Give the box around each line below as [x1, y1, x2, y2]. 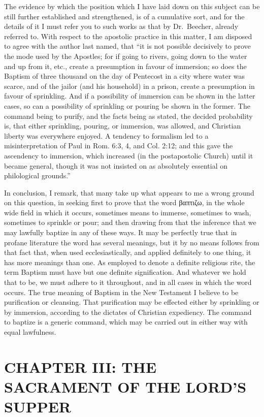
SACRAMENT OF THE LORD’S [4, 376, 247, 397]
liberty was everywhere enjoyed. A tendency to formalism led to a [4, 130, 209, 141]
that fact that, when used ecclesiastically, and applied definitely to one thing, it [4, 247, 251, 258]
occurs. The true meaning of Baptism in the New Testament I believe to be [4, 286, 239, 297]
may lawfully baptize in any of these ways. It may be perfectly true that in [4, 227, 237, 238]
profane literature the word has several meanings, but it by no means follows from [4, 237, 259, 247]
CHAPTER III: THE [4, 356, 157, 377]
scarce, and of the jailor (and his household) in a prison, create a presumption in [4, 80, 255, 91]
